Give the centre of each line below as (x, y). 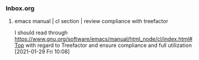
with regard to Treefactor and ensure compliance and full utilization (109, 45)
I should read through (41, 33)
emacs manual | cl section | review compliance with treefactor (91, 21)
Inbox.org (20, 8)
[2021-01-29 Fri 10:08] (42, 52)
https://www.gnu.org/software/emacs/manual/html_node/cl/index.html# (103, 39)
